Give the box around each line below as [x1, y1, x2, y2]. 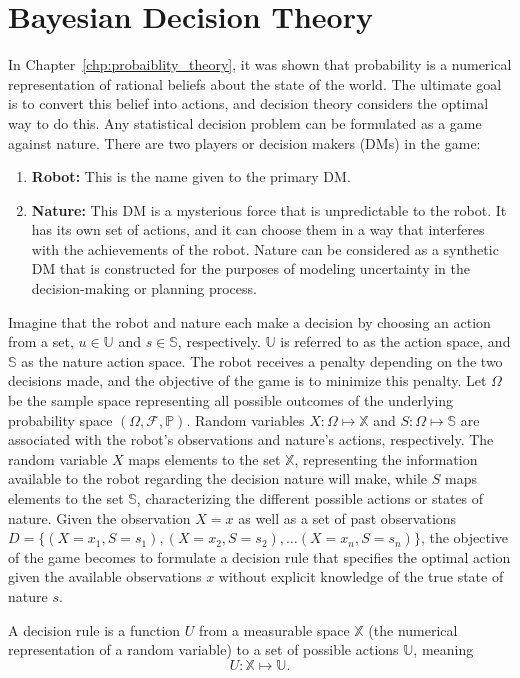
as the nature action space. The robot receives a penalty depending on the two [21, 350, 503, 371]
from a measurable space [198, 619, 350, 640]
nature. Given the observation [8, 507, 191, 528]
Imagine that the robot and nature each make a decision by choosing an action [8, 311, 491, 332]
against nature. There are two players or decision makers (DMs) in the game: [8, 132, 481, 153]
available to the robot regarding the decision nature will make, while [8, 468, 428, 489]
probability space [8, 409, 113, 430]
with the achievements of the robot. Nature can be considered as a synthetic [31, 238, 499, 259]
